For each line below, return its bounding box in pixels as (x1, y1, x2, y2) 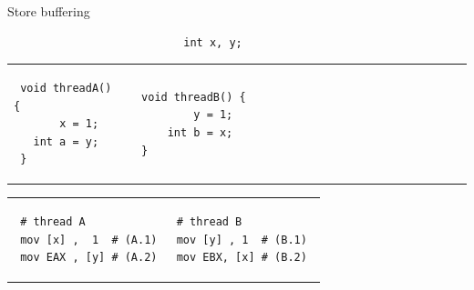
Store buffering (7, 2, 90, 20)
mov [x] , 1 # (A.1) (20, 233, 158, 246)
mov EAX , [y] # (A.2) (20, 251, 158, 265)
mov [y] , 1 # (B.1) (176, 233, 307, 246)
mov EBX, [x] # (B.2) (176, 251, 307, 265)
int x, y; (183, 35, 242, 49)
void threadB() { (141, 90, 246, 104)
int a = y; (33, 135, 99, 148)
